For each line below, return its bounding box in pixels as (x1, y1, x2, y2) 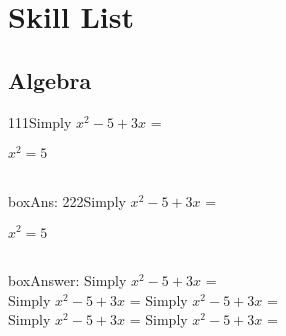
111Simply (8, 111, 72, 132)
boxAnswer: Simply (8, 270, 127, 291)
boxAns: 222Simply (8, 190, 126, 211)
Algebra (8, 64, 92, 95)
